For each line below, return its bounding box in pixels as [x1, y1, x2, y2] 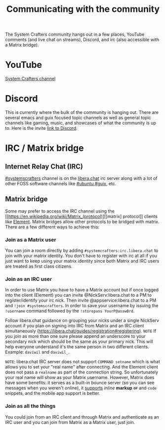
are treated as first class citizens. [5, 264, 73, 269]
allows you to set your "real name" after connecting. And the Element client [5, 364, 158, 370]
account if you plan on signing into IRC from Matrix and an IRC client [5, 323, 144, 329]
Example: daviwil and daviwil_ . [5, 349, 70, 355]
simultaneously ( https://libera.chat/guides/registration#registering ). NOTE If [5, 328, 157, 334]
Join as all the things [5, 403, 56, 410]
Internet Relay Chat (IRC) [5, 162, 83, 170]
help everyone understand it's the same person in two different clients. [5, 344, 149, 350]
